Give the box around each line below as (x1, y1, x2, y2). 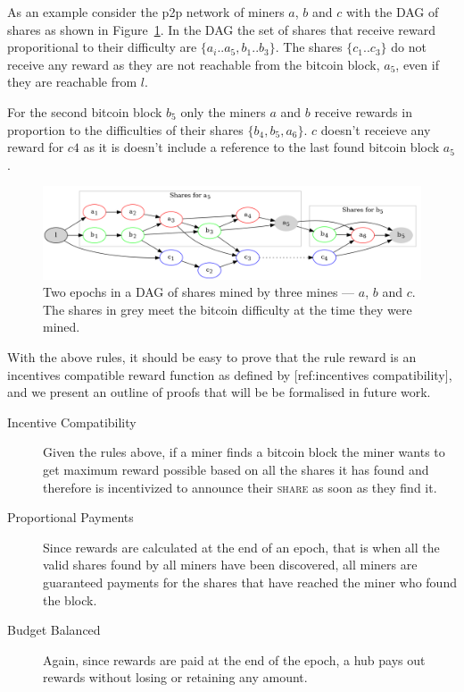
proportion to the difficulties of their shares (7, 120, 244, 139)
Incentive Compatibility (7, 412, 137, 431)
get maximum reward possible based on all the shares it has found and (43, 460, 429, 479)
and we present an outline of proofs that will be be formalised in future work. (7, 383, 431, 401)
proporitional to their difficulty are (7, 38, 197, 56)
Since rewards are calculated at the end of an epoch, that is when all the (43, 537, 440, 556)
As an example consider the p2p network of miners (7, 3, 285, 21)
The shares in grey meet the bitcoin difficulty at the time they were (43, 300, 412, 318)
